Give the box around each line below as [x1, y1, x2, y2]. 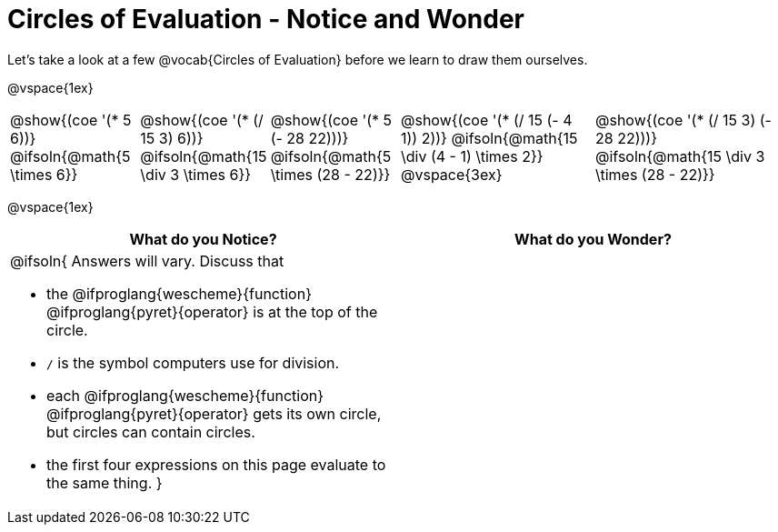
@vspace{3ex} [400, 165, 503, 184]
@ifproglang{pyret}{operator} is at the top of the [46, 302, 378, 321]
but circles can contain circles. [46, 422, 255, 441]
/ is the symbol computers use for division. [46, 353, 340, 372]
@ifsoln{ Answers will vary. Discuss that [10, 251, 284, 270]
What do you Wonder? [514, 229, 672, 248]
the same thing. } [46, 473, 163, 492]
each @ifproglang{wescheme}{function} [46, 386, 324, 405]
